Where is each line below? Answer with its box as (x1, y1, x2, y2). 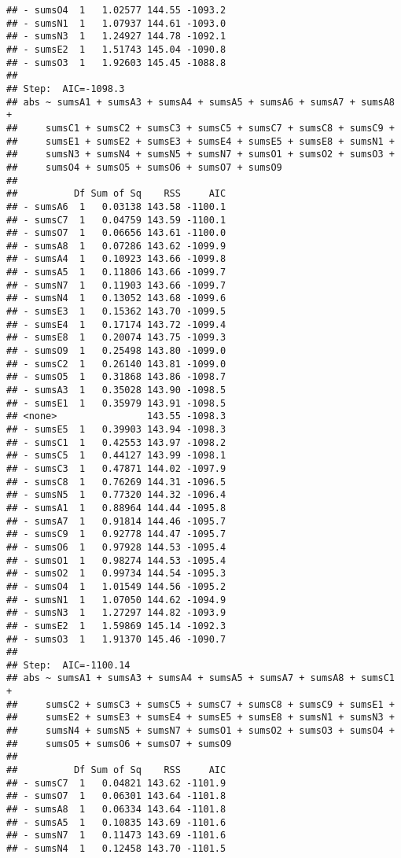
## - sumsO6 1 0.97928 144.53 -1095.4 (6, 541, 226, 553)
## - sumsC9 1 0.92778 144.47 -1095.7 (6, 528, 226, 540)
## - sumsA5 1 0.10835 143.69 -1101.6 (6, 816, 226, 828)
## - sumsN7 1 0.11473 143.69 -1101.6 (6, 830, 226, 841)
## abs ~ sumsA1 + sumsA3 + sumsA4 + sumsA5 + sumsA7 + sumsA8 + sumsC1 (6, 672, 395, 684)
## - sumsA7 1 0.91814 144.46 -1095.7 (6, 515, 226, 527)
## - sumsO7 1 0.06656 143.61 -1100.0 (6, 227, 226, 239)
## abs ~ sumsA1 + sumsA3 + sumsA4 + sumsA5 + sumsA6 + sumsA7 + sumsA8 (6, 96, 395, 108)
